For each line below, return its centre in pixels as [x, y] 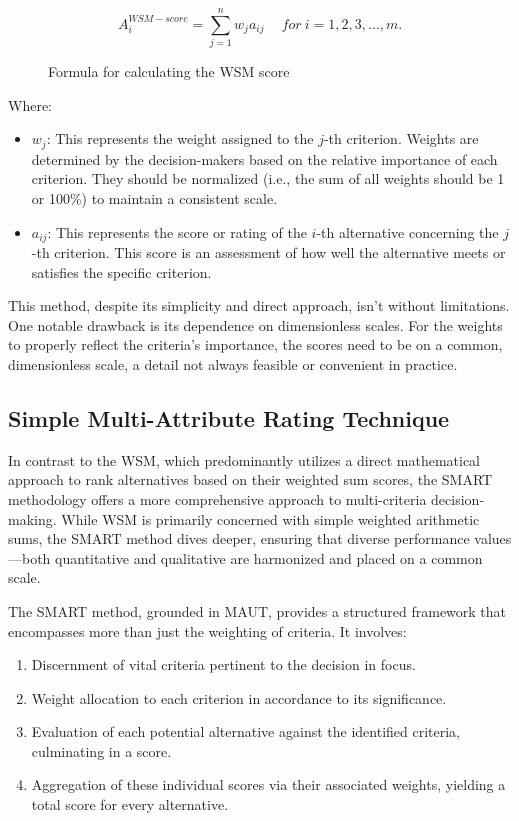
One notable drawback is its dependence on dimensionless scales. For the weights [255, 324]
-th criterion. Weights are [401, 138]
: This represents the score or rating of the [177, 231]
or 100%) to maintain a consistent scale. [154, 197]
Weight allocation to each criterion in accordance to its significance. [239, 697]
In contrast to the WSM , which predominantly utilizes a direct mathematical [244, 459]
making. [32, 518]
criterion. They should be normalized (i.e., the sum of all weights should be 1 [268, 178]
